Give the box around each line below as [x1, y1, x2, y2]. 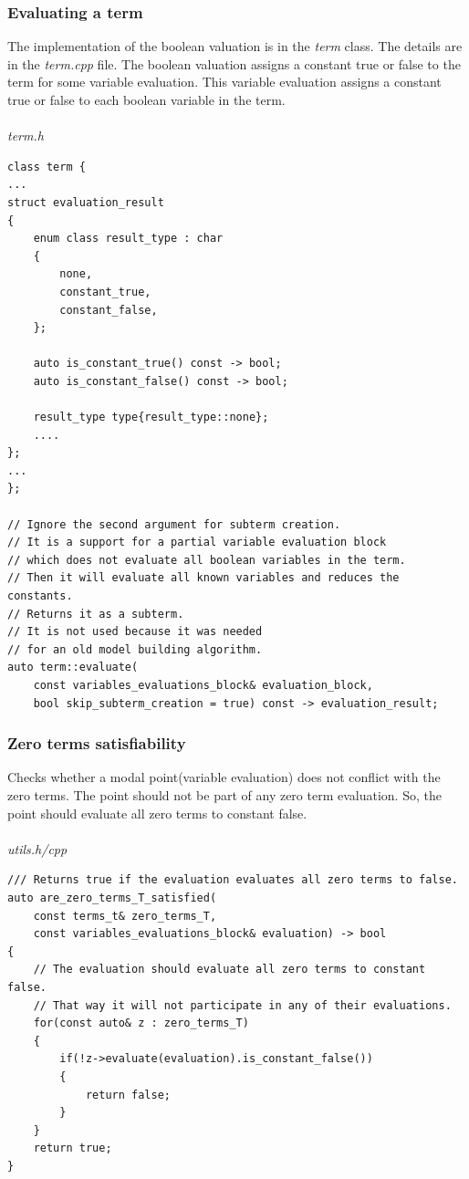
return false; [85, 1088, 171, 1101]
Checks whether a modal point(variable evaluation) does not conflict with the [7, 767, 441, 787]
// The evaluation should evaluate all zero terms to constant [33, 963, 426, 976]
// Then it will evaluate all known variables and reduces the [7, 571, 400, 585]
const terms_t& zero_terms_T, [33, 909, 217, 923]
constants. [7, 589, 73, 603]
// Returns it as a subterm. [7, 607, 184, 621]
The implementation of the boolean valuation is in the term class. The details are [7, 37, 463, 56]
